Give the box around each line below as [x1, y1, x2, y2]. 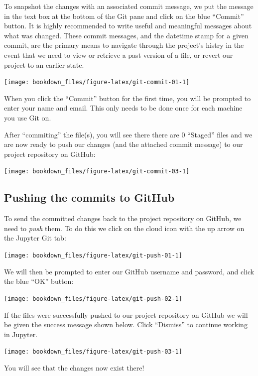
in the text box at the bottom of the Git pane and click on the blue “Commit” [4, 10, 244, 21]
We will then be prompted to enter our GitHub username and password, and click [4, 266, 255, 276]
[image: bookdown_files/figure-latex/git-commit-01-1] [4, 79, 190, 86]
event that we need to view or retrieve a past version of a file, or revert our [4, 49, 233, 60]
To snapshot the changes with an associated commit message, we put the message [4, 1, 254, 11]
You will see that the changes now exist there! [4, 362, 144, 373]
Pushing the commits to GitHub [4, 190, 175, 205]
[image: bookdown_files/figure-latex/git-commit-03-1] [4, 168, 190, 175]
